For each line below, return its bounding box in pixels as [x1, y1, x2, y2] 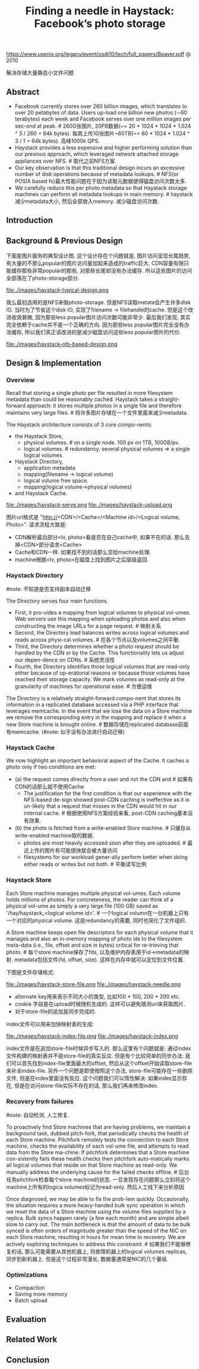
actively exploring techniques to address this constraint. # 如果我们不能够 [6, 1241, 186, 1248]
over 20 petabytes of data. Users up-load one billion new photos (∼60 [14, 109, 188, 116]
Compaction [14, 1284, 45, 1291]
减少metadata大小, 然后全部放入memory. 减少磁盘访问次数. [14, 198, 159, 205]
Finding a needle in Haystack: [25, 4, 175, 18]
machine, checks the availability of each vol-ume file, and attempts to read [6, 1142, 189, 1149]
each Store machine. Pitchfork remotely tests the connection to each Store [6, 1136, 189, 1144]
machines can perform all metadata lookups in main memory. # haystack [14, 191, 193, 197]
